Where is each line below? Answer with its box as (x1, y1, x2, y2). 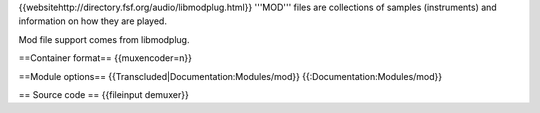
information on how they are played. (18, 15, 167, 27)
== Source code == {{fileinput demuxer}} (18, 88, 189, 100)
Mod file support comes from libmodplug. (18, 33, 190, 45)
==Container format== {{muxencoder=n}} (18, 52, 192, 64)
